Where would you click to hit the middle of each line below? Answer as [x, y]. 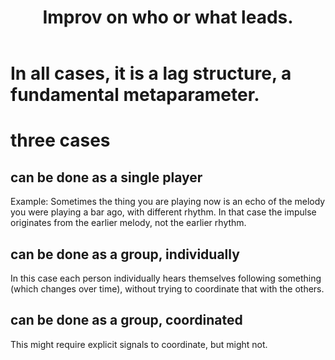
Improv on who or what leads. [168, 17]
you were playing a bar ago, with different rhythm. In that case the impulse [163, 212]
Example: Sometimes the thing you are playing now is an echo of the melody [168, 202]
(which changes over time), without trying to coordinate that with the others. [167, 289]
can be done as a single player [106, 177]
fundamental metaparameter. [135, 95]
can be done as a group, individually [125, 254]
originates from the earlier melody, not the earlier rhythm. [128, 223]
